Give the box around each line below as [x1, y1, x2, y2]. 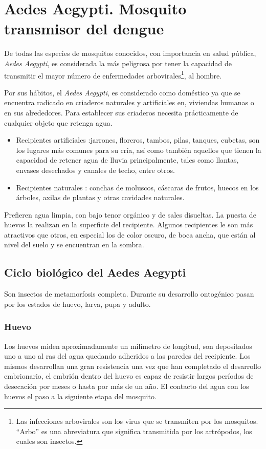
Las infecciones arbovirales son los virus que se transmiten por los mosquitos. [16, 416, 258, 426]
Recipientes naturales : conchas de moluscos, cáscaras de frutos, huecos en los [16, 182, 259, 192]
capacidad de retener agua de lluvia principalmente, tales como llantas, [16, 154, 239, 165]
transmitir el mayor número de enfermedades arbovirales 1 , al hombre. [4, 68, 222, 81]
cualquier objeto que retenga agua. [4, 117, 113, 128]
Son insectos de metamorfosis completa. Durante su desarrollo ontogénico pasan [4, 288, 254, 299]
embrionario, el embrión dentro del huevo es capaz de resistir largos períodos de [4, 370, 254, 381]
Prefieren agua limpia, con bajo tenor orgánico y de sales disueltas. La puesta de [4, 209, 256, 220]
